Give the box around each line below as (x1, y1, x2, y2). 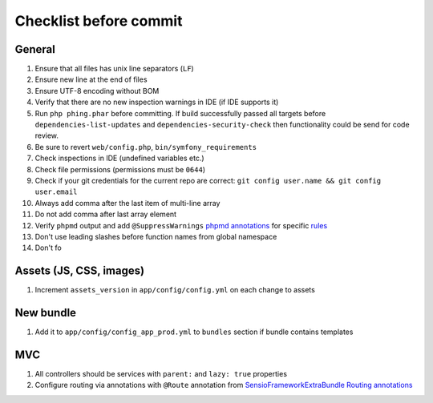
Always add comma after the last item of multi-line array (34, 198, 221, 208)
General (14, 42, 56, 56)
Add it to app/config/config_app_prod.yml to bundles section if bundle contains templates (34, 327, 354, 337)
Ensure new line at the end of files (34, 75, 148, 84)
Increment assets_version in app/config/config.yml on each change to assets (34, 285, 316, 295)
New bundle (14, 306, 76, 320)
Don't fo (34, 243, 62, 252)
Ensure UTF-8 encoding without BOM (34, 86, 160, 95)
